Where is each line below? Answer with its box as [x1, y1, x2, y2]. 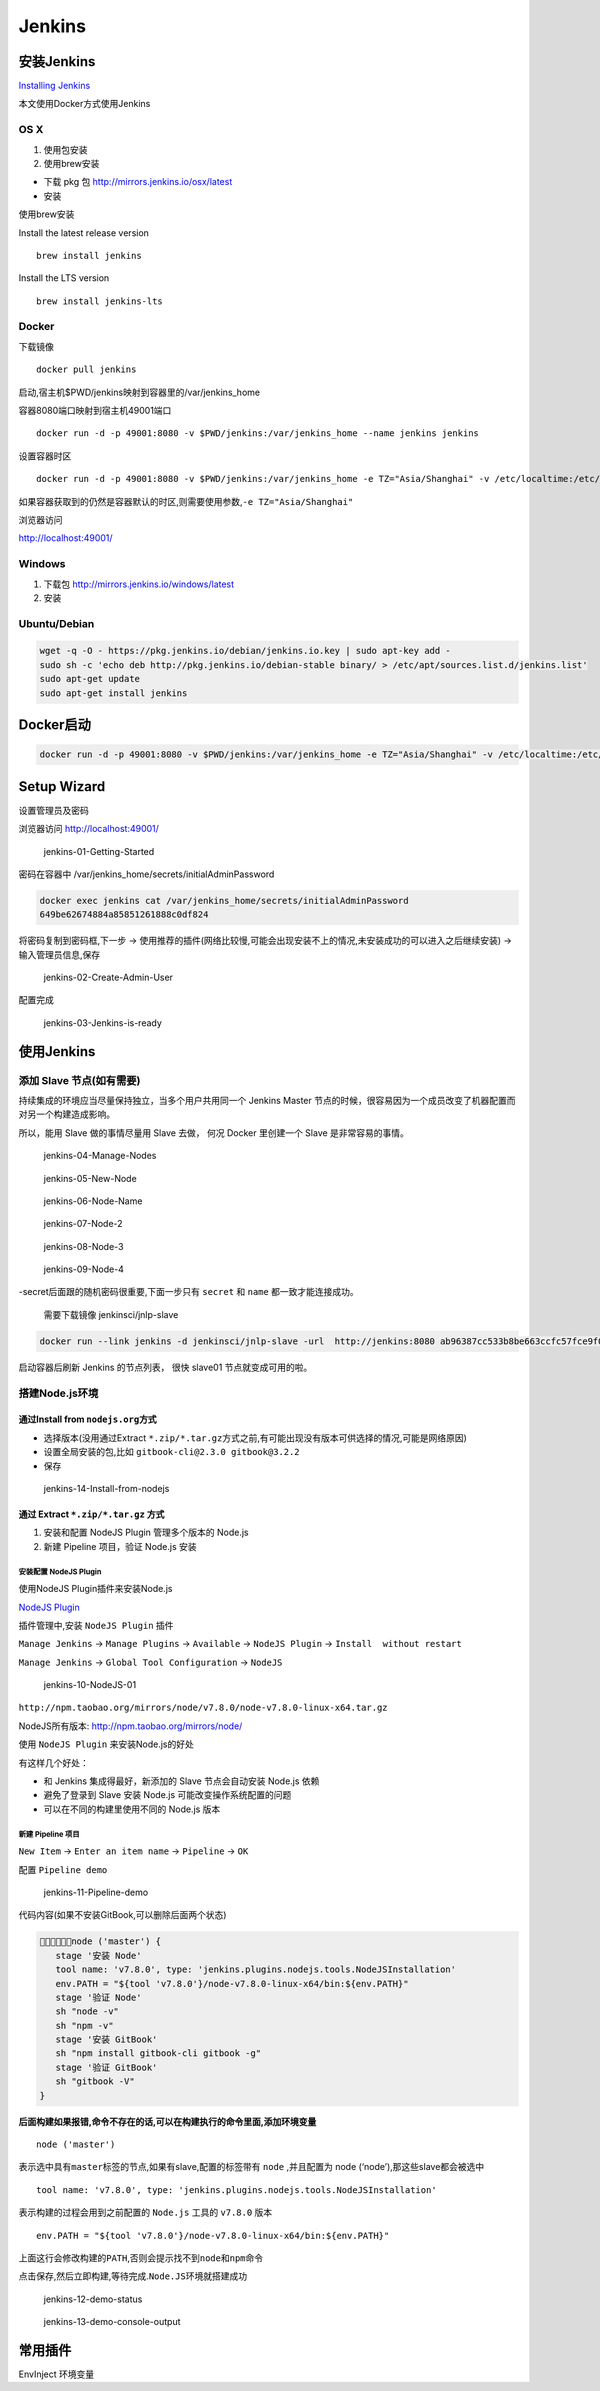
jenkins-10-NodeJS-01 [43, 1679, 137, 1691]
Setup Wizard [18, 778, 106, 795]
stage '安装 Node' [55, 1950, 142, 1961]
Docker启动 [18, 716, 92, 734]
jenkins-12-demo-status [43, 2293, 143, 2305]
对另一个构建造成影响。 [18, 1108, 115, 1120]
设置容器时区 [18, 450, 72, 462]
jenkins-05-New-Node [43, 1172, 137, 1184]
